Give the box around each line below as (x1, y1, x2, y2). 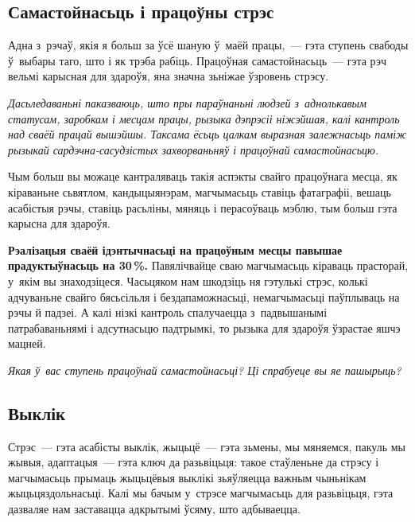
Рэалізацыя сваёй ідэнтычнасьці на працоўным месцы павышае (8, 241, 343, 258)
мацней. (8, 335, 46, 352)
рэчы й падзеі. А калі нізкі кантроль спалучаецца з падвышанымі (8, 304, 328, 321)
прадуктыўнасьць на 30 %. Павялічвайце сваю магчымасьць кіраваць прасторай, (8, 257, 409, 274)
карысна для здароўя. (8, 215, 111, 232)
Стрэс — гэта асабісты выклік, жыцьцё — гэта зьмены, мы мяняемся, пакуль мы (8, 438, 405, 454)
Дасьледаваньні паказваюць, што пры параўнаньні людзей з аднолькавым (8, 94, 367, 111)
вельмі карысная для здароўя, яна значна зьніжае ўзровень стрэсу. (8, 68, 329, 84)
